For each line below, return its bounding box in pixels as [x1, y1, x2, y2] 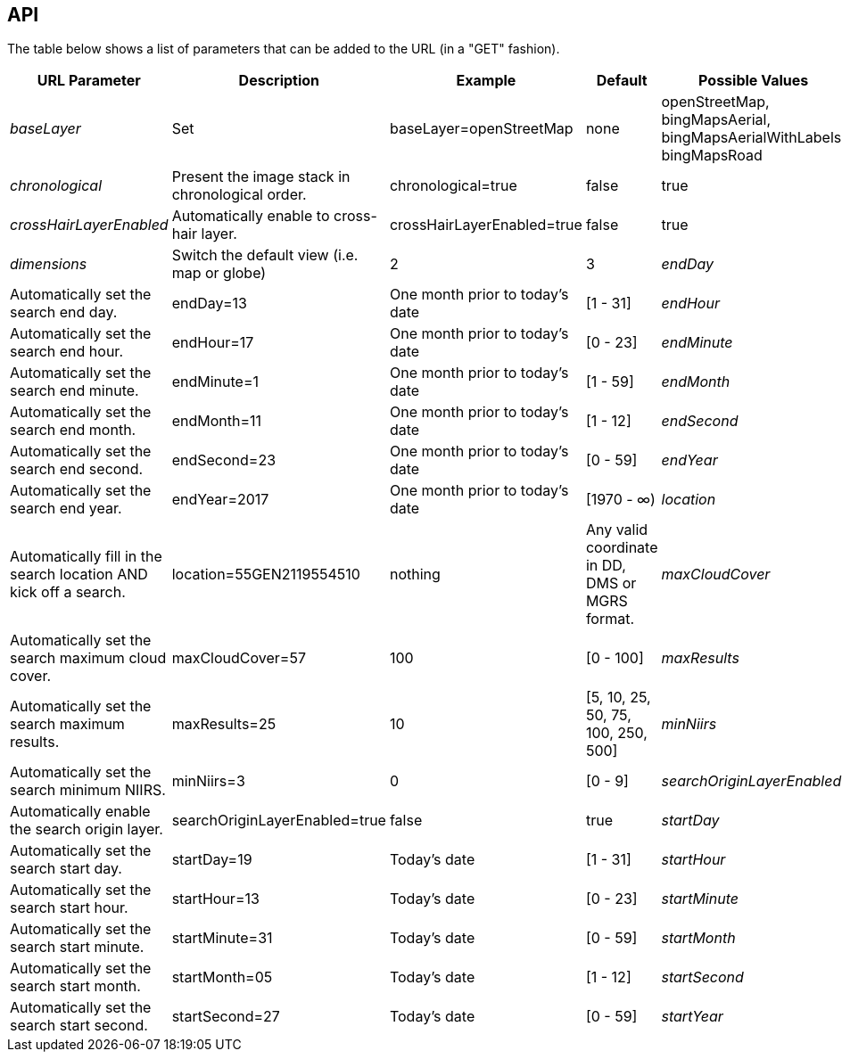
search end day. [10, 303, 118, 322]
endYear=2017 [171, 490, 269, 509]
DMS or [585, 574, 637, 593]
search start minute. [10, 938, 144, 956]
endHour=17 [171, 333, 254, 352]
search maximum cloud [10, 649, 167, 668]
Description [238, 71, 320, 90]
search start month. [10, 977, 141, 996]
